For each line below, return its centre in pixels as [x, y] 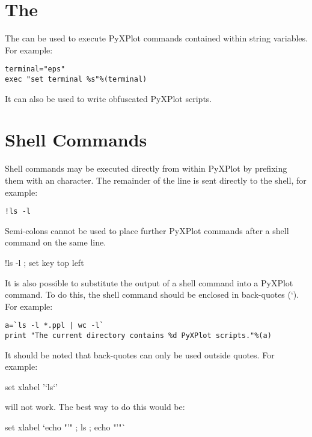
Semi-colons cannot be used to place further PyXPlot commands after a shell [147, 230]
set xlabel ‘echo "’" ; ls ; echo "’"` [66, 427]
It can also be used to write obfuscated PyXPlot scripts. [109, 98]
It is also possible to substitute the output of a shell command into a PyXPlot [149, 282]
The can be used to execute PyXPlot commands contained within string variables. [156, 38]
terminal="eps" [35, 69]
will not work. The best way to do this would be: [95, 407]
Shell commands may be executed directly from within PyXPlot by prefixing [146, 168]
